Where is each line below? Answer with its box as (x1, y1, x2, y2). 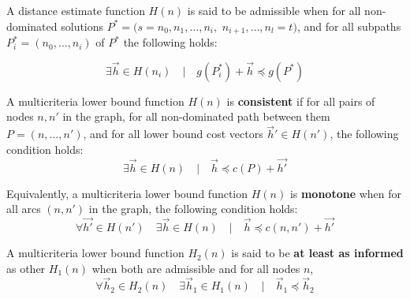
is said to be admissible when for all (187, 2, 361, 18)
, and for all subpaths (296, 17, 401, 34)
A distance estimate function (6, 2, 145, 18)
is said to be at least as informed (231, 245, 404, 261)
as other (6, 260, 46, 276)
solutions (61, 17, 104, 34)
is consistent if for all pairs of (226, 92, 375, 109)
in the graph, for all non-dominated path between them (62, 108, 330, 125)
